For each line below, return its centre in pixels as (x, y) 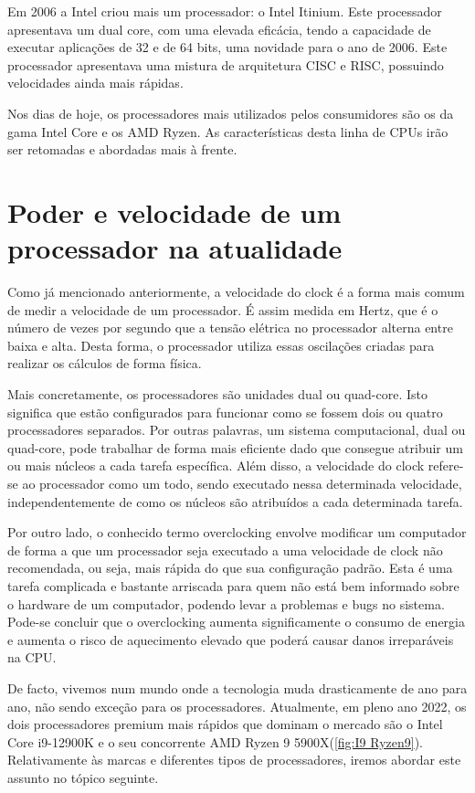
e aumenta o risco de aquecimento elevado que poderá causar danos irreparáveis (231, 639)
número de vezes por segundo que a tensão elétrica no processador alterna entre (230, 328)
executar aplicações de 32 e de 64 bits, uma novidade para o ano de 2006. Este (227, 47)
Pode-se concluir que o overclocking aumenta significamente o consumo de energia (236, 622)
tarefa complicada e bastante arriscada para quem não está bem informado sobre (233, 585)
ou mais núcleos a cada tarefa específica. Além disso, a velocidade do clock (216, 465)
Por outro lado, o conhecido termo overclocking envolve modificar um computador (237, 532)
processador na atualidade (175, 248)
